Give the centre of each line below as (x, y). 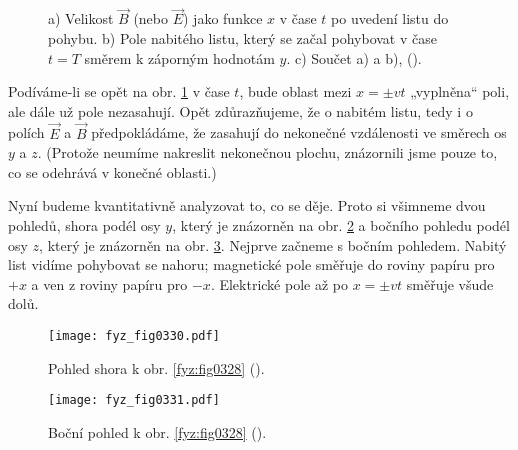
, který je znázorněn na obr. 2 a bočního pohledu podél (341, 224)
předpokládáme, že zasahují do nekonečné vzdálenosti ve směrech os (299, 132)
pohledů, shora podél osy (84, 224)
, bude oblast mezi (295, 91)
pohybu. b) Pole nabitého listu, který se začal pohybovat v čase (242, 38)
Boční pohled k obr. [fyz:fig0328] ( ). (157, 431)
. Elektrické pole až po (279, 283)
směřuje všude (450, 283)
